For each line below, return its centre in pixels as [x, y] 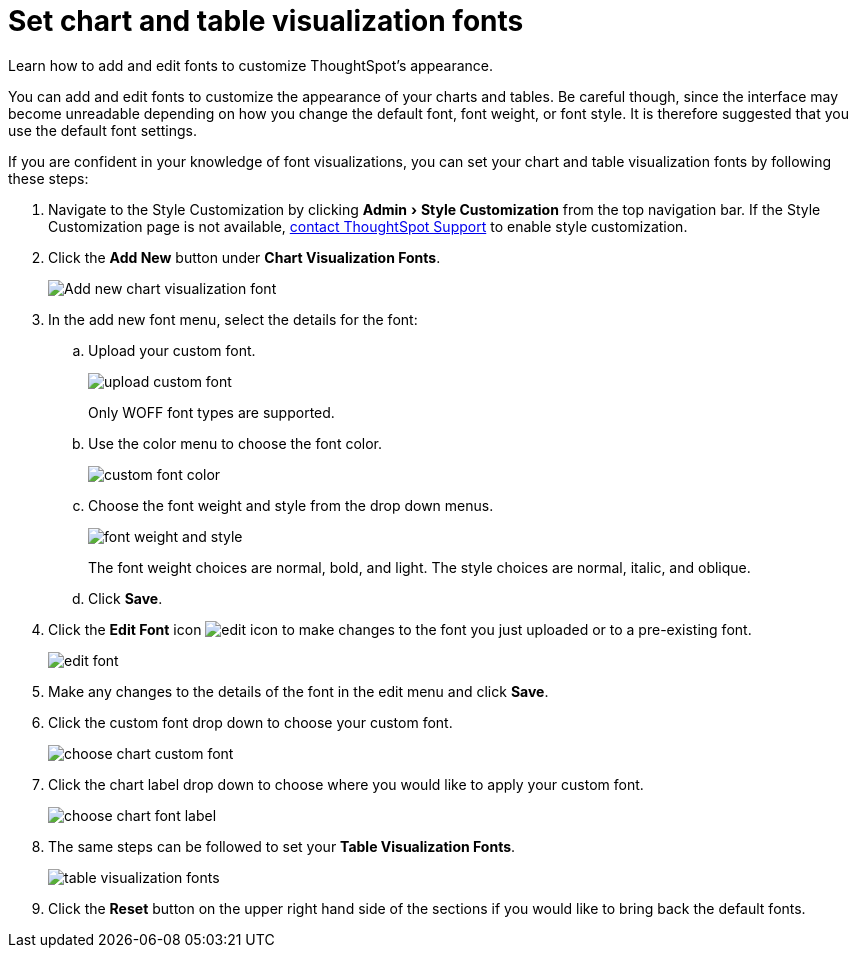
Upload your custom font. [172, 350]
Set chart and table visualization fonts [266, 21]
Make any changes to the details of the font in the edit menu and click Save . [298, 691]
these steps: [48, 178]
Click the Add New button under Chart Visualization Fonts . [244, 257]
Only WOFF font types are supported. [211, 412]
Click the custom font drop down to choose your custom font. [250, 722]
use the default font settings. [103, 130]
